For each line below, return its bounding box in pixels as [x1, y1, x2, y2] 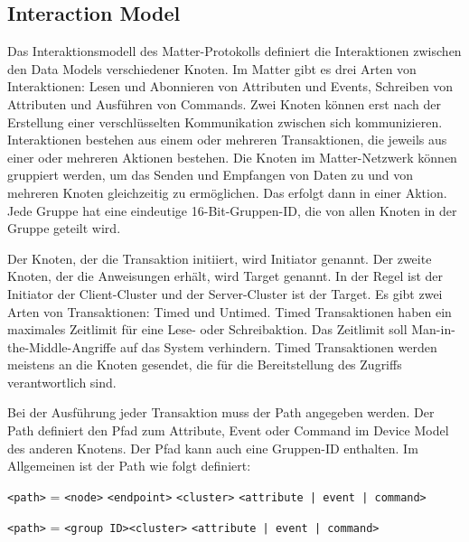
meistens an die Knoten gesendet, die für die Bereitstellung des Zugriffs [7, 355, 402, 374]
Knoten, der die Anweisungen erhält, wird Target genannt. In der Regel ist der [7, 266, 444, 285]
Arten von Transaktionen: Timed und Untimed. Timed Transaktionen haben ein [7, 302, 452, 321]
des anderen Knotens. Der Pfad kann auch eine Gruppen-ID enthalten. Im [7, 438, 418, 457]
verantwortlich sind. [7, 372, 117, 391]
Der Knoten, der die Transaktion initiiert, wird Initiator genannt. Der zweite [7, 248, 432, 267]
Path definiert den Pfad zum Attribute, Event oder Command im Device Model [7, 421, 449, 440]
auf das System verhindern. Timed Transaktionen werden [119, 337, 437, 356]
